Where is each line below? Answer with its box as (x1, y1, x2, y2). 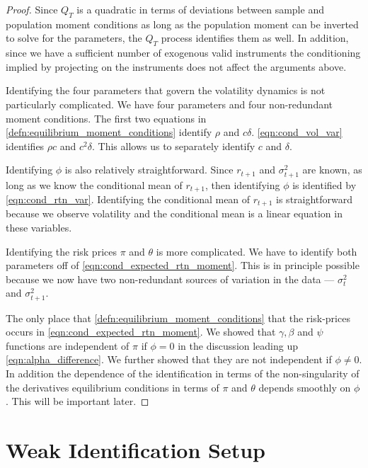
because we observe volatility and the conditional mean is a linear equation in (6, 206, 343, 221)
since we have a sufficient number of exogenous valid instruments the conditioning (6, 45, 361, 60)
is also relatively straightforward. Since (64, 162, 234, 177)
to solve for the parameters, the (6, 30, 142, 45)
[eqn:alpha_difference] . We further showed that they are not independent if (6, 352, 332, 367)
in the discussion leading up (178, 338, 299, 353)
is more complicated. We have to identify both (156, 244, 357, 258)
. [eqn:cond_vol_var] (251, 125, 343, 139)
